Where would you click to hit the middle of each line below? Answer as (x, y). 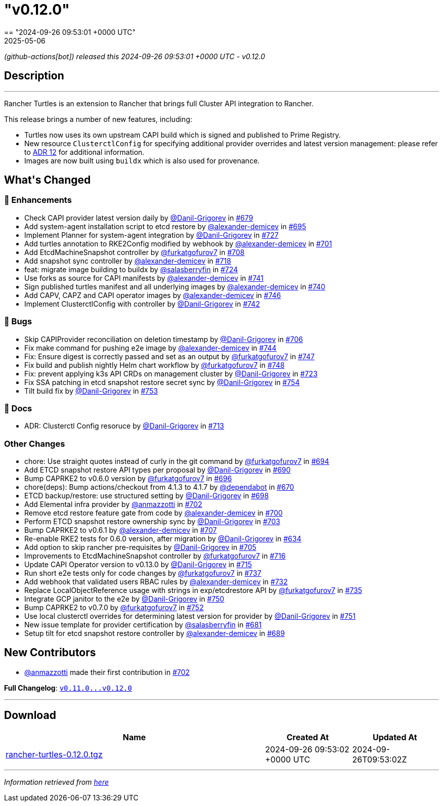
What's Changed (48, 180)
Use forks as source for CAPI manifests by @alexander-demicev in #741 (144, 278)
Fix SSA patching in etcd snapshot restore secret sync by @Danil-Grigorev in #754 (162, 382)
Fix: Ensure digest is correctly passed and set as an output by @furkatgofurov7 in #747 (170, 356)
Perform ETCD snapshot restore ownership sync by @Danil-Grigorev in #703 (152, 522)
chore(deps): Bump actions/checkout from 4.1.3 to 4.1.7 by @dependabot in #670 (159, 487)
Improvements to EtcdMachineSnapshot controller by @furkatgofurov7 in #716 (155, 556)
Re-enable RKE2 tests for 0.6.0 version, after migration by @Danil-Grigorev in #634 (163, 539)
